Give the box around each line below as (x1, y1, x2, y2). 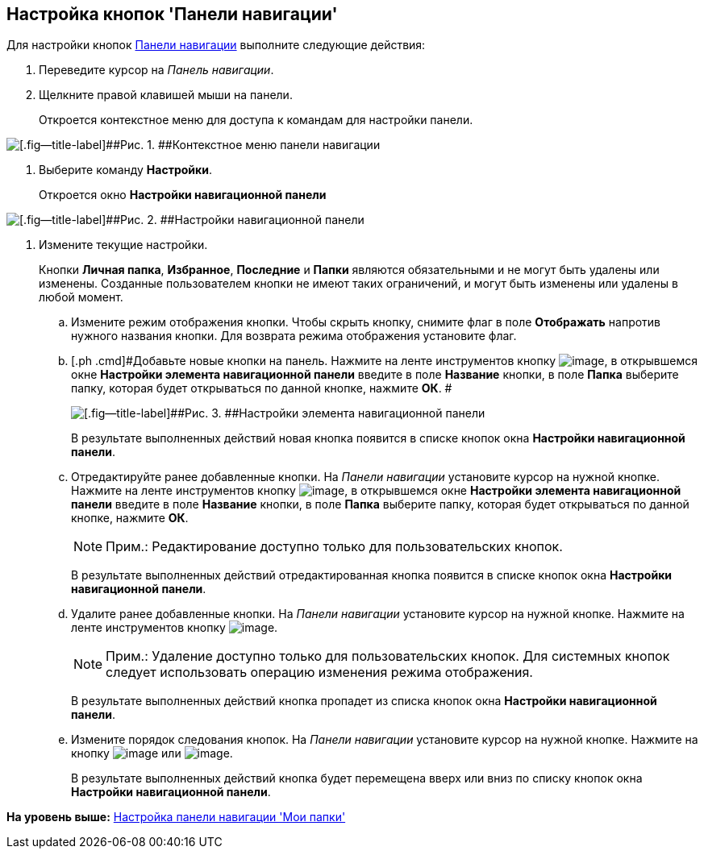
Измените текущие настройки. (39, 238, 208, 252)
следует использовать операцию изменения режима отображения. (106, 664, 533, 681)
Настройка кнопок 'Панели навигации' (6, 4, 338, 24)
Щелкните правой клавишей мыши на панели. (39, 88, 293, 102)
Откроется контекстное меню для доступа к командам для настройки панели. (39, 113, 473, 127)
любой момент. (39, 290, 123, 305)
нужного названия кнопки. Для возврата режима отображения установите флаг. (71, 329, 517, 343)
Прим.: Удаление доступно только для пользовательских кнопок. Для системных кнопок (106, 648, 670, 665)
